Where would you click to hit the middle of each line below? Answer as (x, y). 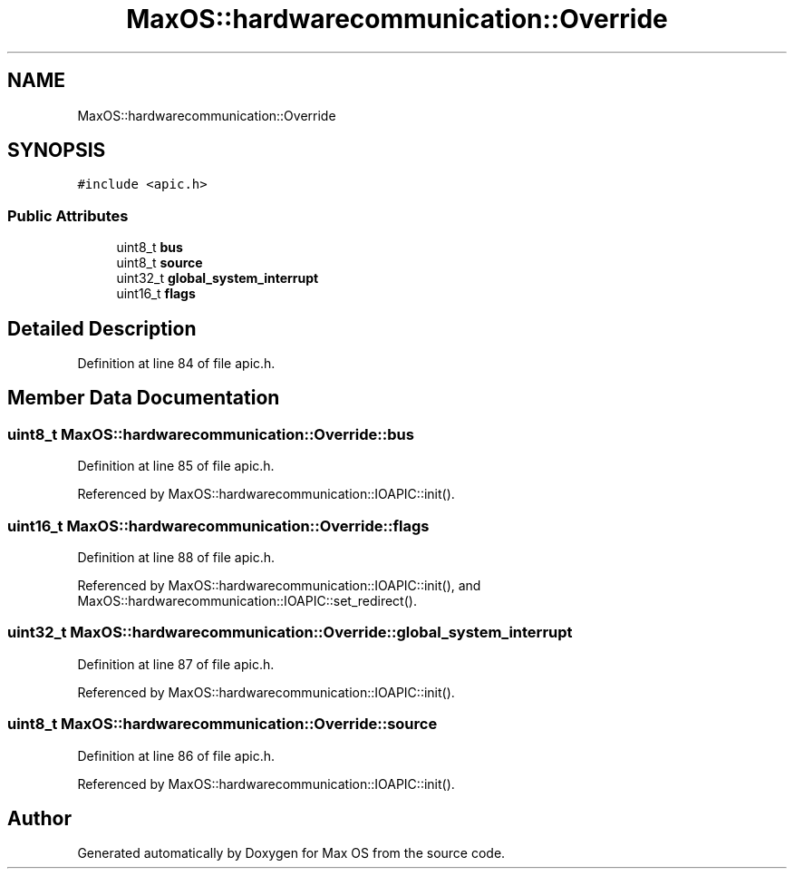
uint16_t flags (156, 294)
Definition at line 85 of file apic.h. (176, 466)
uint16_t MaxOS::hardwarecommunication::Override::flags (218, 526)
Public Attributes (68, 215)
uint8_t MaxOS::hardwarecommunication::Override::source (223, 724)
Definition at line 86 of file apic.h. (176, 755)
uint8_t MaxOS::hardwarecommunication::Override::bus (211, 434)
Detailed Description (102, 328)
